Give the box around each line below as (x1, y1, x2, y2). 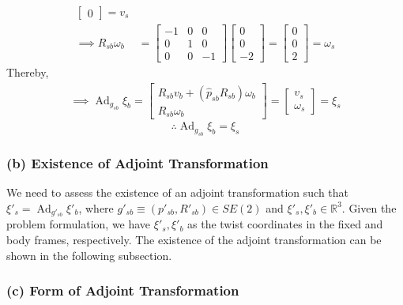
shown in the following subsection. (6, 247, 172, 263)
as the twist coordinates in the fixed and (187, 216, 383, 232)
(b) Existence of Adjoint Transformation (6, 152, 269, 172)
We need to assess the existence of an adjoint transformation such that (6, 183, 349, 200)
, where (78, 199, 114, 216)
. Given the (341, 199, 397, 216)
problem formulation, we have (6, 216, 151, 232)
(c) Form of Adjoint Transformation (6, 281, 239, 300)
